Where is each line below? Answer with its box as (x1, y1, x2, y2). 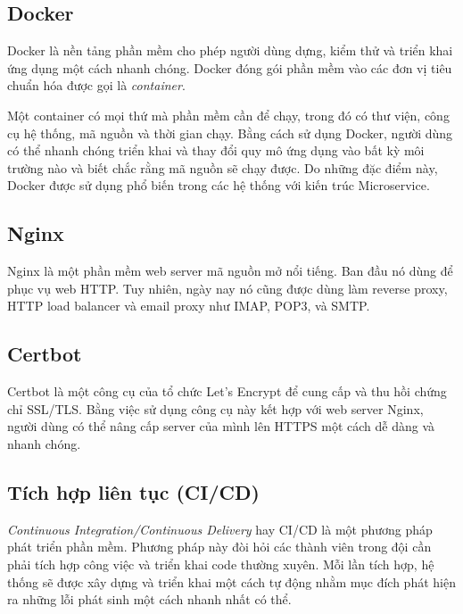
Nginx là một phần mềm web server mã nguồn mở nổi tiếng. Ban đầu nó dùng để (7, 261, 453, 280)
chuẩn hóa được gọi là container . (7, 76, 186, 95)
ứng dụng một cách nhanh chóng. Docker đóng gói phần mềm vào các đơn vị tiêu (7, 58, 452, 77)
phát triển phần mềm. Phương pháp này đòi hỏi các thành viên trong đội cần (7, 537, 432, 556)
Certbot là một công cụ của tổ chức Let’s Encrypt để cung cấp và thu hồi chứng (7, 382, 447, 401)
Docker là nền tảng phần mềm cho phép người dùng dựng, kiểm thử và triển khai (7, 41, 453, 60)
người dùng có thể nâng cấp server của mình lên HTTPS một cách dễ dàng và (7, 417, 435, 436)
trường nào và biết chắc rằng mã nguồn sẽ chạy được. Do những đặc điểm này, (7, 158, 438, 177)
